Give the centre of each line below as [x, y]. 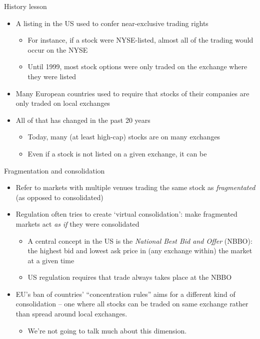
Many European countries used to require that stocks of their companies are [132, 93]
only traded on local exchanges [63, 103]
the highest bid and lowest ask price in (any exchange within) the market [140, 250]
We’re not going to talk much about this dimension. [107, 330]
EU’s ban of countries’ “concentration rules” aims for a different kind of [125, 294]
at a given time [51, 260]
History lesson [25, 6]
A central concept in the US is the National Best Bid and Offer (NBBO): [140, 240]
